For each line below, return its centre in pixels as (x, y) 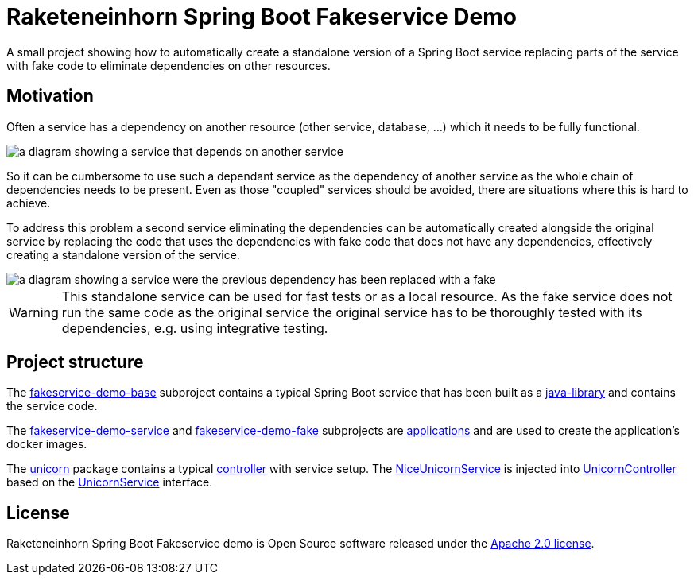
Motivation (50, 96)
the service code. (52, 406)
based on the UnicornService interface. (110, 482)
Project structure (75, 362)
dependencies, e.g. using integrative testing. (195, 328)
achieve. (29, 203)
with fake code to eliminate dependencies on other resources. (169, 65)
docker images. (47, 444)
